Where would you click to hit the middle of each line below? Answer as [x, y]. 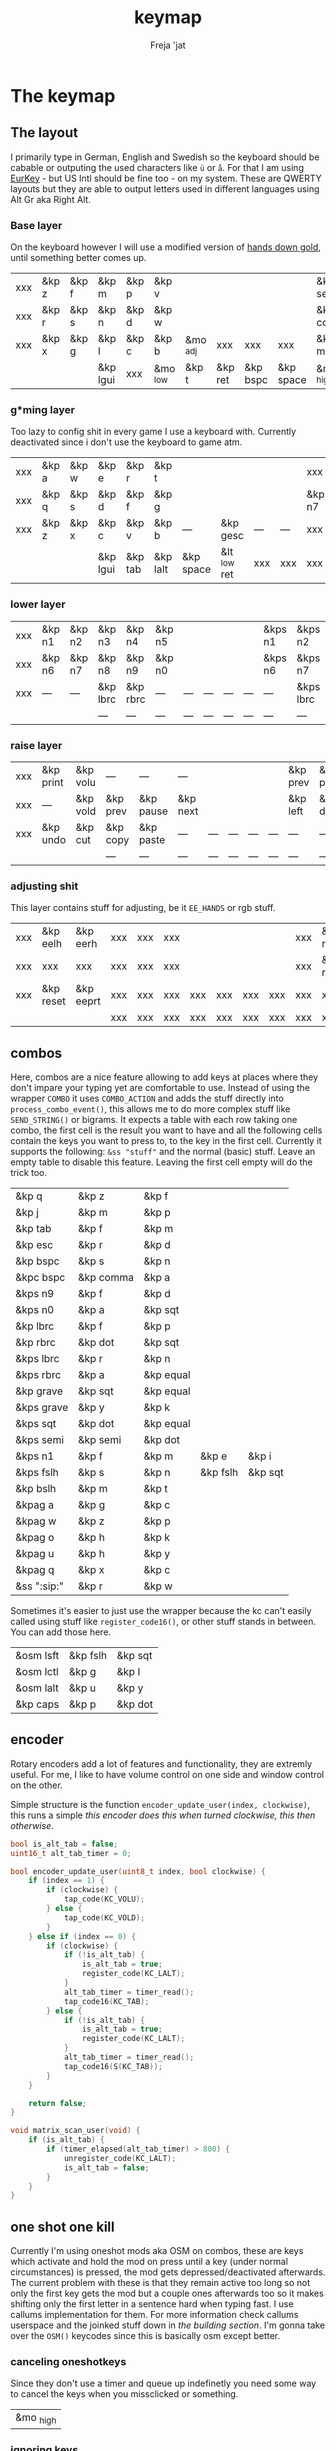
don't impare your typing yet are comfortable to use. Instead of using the [160, 1088]
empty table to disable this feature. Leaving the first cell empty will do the [161, 1162]
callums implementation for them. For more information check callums [154, 2315]
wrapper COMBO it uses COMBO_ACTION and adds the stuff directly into [147, 1098]
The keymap [63, 95]
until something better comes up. [78, 258]
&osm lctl [37, 1672]
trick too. [29, 1173]
